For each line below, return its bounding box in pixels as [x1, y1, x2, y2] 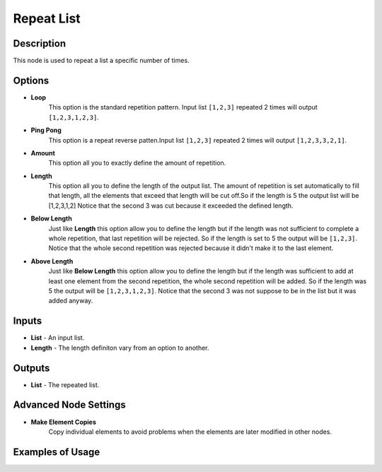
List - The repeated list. [30, 380, 100, 389]
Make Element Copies [30, 418, 97, 426]
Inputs [13, 315, 42, 327]
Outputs [13, 362, 50, 374]
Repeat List [13, 11, 81, 26]
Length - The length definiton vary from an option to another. [30, 343, 209, 352]
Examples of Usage [13, 446, 100, 458]
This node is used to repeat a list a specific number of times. [13, 57, 190, 65]
